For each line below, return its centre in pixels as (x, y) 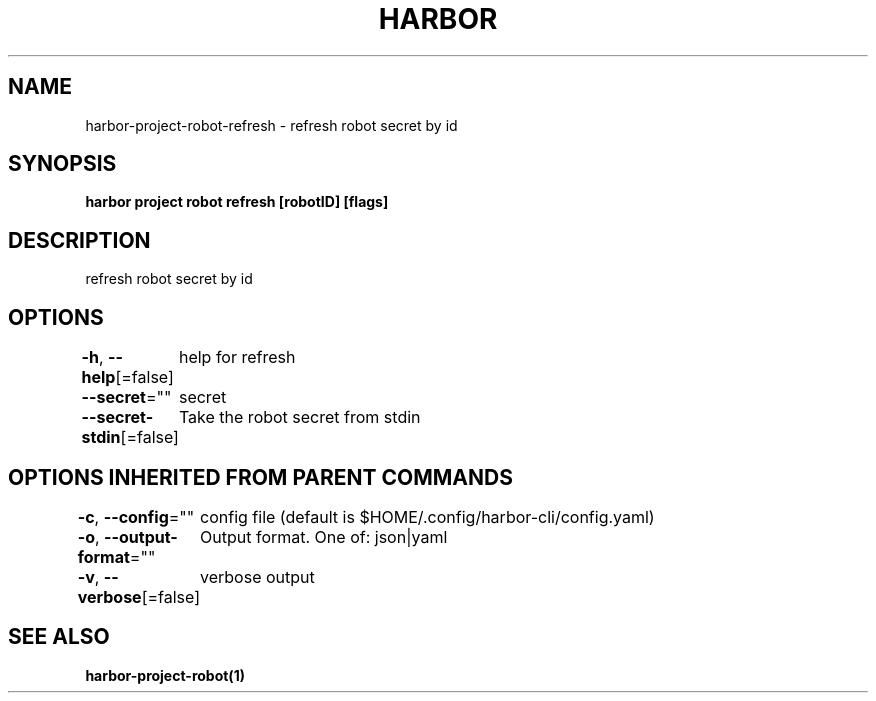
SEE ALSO (59, 637)
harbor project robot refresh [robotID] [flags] (237, 202)
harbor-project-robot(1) (165, 675)
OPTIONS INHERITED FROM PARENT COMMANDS (260, 477)
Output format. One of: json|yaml (324, 536)
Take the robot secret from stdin (299, 417)
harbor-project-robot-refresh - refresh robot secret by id (271, 125)
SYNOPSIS (62, 164)
